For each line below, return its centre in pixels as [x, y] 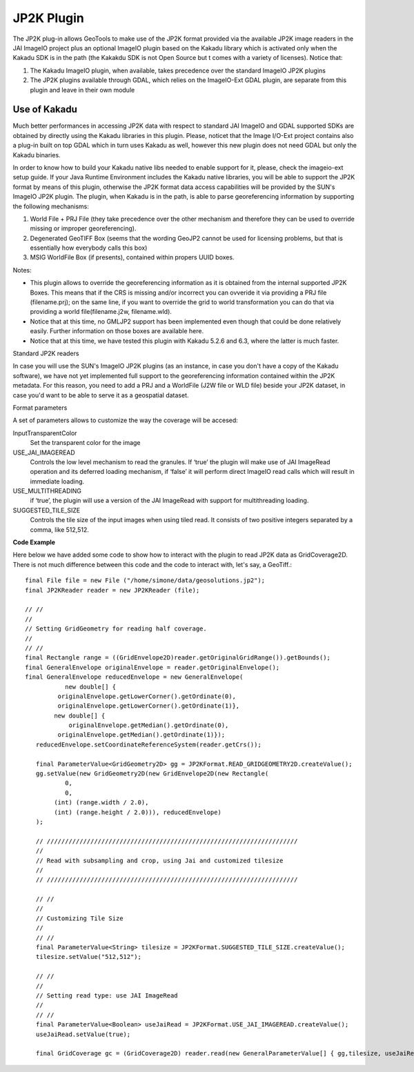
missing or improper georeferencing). [83, 228]
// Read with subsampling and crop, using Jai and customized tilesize [159, 860]
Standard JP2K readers [46, 353]
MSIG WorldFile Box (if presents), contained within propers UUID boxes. [132, 257]
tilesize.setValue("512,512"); [88, 957]
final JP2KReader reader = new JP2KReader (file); [112, 590]
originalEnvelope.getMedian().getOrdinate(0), [149, 725]
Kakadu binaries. [37, 155]
